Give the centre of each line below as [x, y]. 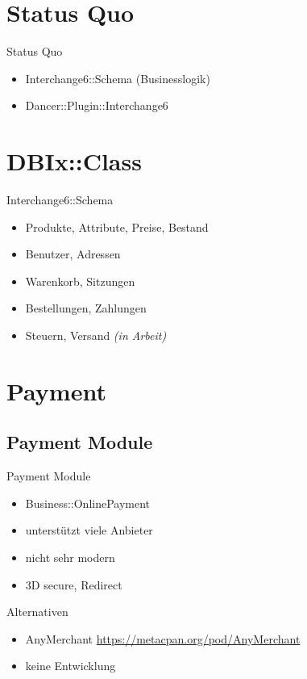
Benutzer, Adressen [73, 254]
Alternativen [37, 612]
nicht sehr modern [70, 557]
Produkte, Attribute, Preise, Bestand [117, 226]
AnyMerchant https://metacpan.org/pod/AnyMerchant [163, 638]
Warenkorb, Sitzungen [80, 281]
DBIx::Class [74, 161]
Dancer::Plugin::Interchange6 [97, 105]
